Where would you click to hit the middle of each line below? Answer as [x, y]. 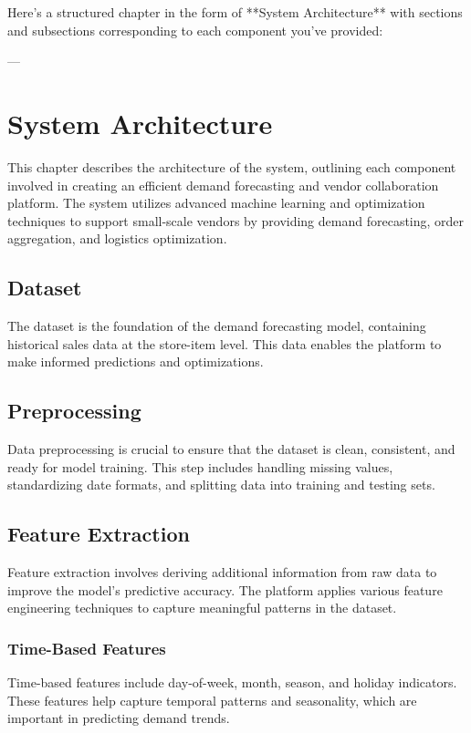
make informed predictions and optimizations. [136, 361]
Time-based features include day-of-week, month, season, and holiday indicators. [232, 682]
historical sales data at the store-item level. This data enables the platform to [225, 343]
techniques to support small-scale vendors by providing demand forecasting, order [236, 220]
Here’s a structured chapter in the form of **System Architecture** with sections [235, 12]
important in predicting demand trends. [119, 718]
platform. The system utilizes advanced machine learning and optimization [216, 203]
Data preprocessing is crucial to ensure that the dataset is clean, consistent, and [231, 449]
